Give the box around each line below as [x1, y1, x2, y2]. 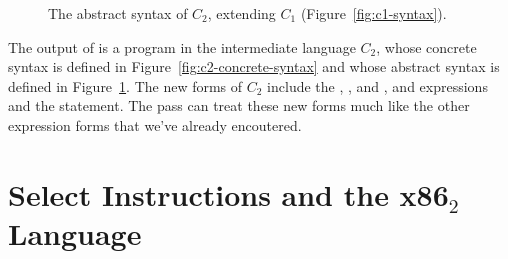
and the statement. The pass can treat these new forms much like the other [8, 95, 470, 116]
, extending [207, 3, 276, 23]
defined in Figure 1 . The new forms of [8, 75, 243, 96]
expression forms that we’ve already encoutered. [8, 114, 302, 135]
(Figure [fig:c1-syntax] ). [300, 3, 447, 23]
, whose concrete [376, 36, 477, 57]
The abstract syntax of [48, 3, 188, 23]
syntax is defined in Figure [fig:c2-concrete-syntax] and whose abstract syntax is [8, 56, 500, 77]
